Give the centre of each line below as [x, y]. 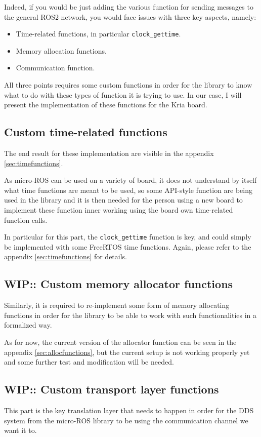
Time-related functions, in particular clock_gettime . [98, 34]
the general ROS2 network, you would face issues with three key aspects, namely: [130, 16]
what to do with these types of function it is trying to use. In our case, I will [123, 94]
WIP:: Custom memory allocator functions [119, 284]
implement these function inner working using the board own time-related [119, 209]
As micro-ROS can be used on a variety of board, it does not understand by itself [130, 180]
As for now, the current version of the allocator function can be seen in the [120, 342]
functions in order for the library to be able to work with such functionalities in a [130, 315]
